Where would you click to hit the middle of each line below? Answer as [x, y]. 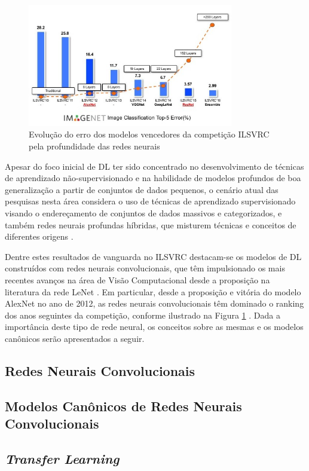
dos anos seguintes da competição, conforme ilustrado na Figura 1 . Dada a [143, 315]
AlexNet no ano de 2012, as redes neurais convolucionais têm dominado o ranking [154, 303]
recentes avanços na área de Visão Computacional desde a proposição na [137, 280]
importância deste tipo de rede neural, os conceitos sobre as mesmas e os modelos [154, 327]
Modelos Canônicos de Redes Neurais [123, 406]
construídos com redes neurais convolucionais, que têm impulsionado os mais [145, 268]
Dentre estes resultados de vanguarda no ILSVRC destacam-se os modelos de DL [153, 256]
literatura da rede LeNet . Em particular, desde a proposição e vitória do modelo [153, 291]
